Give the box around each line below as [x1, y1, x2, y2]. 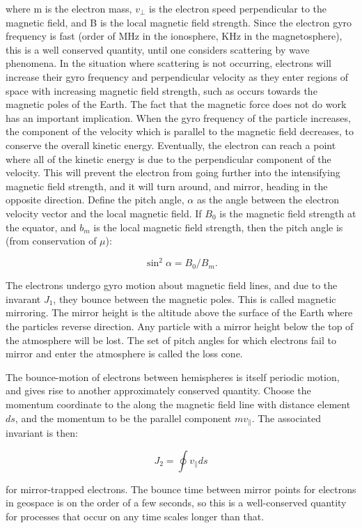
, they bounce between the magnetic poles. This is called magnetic [53, 291, 336, 306]
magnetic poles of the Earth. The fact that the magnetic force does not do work [6, 97, 347, 111]
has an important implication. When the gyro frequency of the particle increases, [6, 110, 351, 125]
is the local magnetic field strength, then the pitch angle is [93, 219, 343, 234]
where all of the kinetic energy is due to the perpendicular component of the [6, 151, 331, 166]
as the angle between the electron [196, 192, 340, 207]
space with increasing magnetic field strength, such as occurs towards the [6, 83, 317, 98]
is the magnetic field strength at [219, 205, 356, 220]
